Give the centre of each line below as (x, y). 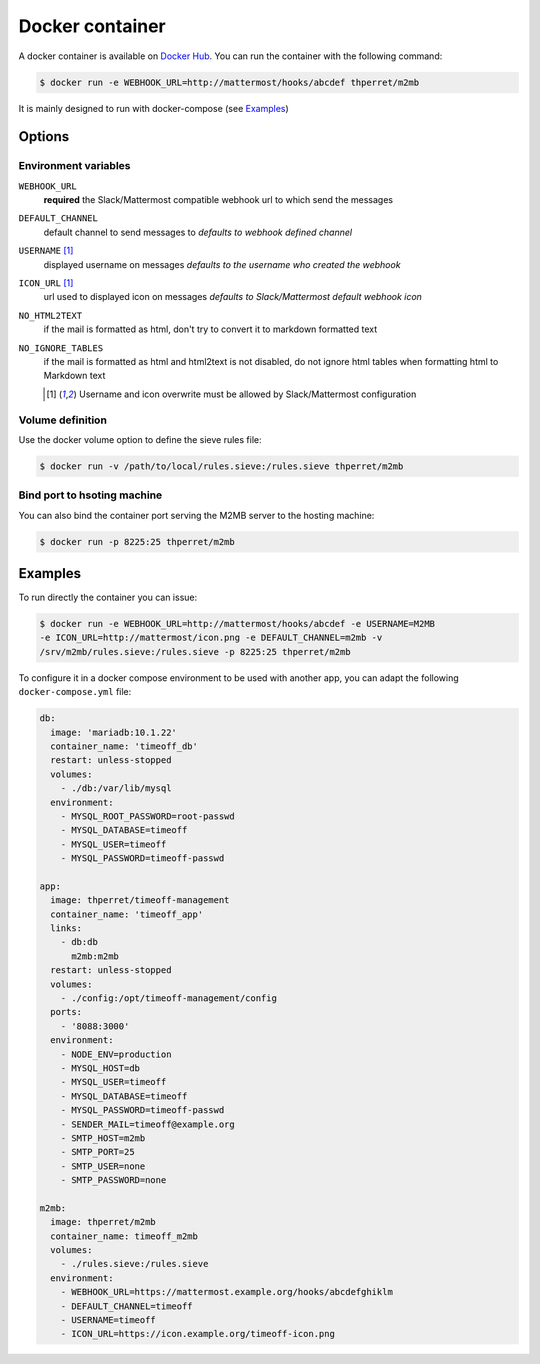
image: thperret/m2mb (103, 1222)
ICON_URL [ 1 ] (46, 283)
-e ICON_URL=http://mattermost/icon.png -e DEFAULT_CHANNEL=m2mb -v (211, 638)
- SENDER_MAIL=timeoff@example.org (147, 1124)
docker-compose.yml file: (75, 692)
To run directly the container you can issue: (108, 597)
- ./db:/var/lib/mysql (116, 788)
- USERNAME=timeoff (108, 1320)
